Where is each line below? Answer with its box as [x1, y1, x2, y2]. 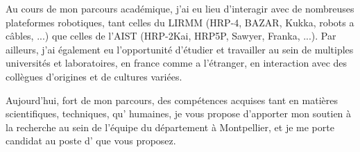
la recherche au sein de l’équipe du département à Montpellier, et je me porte [6, 119, 334, 134]
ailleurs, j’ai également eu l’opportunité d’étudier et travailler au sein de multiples [6, 42, 354, 56]
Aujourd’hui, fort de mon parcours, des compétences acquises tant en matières [6, 92, 338, 107]
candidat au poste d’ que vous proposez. [6, 133, 176, 148]
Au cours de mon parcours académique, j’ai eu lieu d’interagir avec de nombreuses [6, 1, 354, 15]
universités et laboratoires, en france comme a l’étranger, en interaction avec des [6, 56, 348, 70]
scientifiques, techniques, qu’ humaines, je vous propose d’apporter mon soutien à [6, 106, 352, 121]
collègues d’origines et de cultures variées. [6, 69, 182, 83]
